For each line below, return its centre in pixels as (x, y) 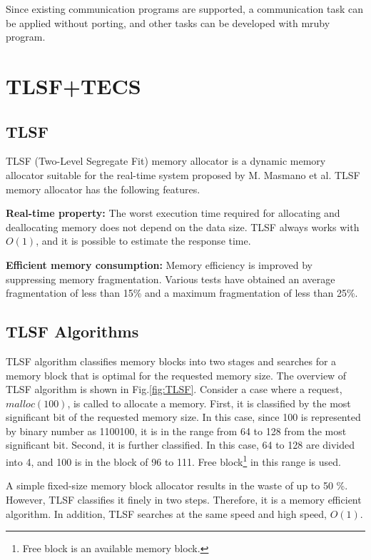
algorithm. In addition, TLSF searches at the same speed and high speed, (167, 513)
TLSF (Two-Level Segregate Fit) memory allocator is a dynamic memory (166, 161)
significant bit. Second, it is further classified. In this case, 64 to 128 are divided (181, 445)
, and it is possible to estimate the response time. (143, 241)
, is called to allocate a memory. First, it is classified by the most (209, 403)
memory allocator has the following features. (103, 189)
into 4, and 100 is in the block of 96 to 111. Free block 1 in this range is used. (173, 460)
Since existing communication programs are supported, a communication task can (184, 9)
